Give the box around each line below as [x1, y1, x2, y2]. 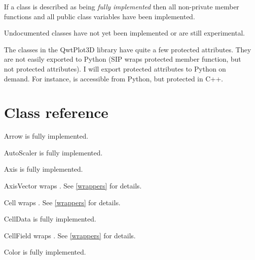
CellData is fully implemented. [4, 214, 96, 224]
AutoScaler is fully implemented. [4, 147, 103, 157]
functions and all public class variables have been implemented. [4, 11, 195, 21]
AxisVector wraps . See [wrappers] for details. [4, 181, 142, 191]
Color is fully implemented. [4, 247, 86, 257]
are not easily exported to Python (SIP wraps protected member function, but [4, 54, 241, 64]
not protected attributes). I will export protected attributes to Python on [4, 63, 226, 74]
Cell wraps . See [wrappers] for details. [4, 197, 121, 207]
